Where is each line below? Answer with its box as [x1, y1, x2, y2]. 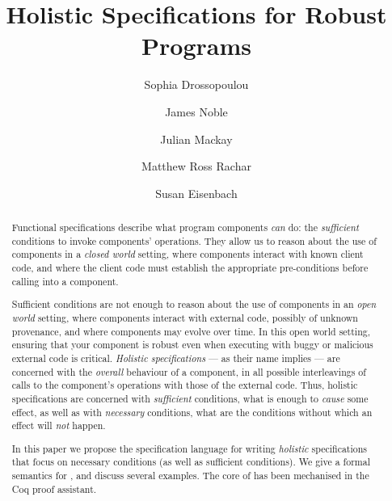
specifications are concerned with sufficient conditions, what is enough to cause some [11, 391, 369, 405]
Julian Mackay [160, 130, 233, 147]
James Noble [165, 103, 228, 120]
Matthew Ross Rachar [141, 158, 251, 175]
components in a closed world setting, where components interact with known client [11, 247, 364, 261]
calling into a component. [11, 274, 119, 288]
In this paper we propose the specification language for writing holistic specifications [11, 441, 368, 455]
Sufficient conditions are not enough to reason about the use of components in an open [11, 297, 377, 311]
